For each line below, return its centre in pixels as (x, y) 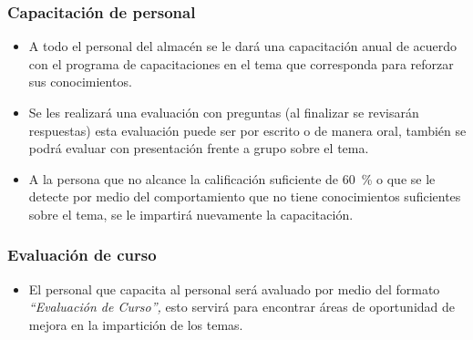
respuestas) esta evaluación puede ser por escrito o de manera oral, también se (247, 130)
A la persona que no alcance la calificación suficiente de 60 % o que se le (232, 178)
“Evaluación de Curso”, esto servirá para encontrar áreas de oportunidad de (242, 307)
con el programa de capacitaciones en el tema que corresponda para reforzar (241, 63)
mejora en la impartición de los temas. (136, 324)
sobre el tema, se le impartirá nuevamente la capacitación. (191, 214)
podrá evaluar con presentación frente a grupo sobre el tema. (199, 148)
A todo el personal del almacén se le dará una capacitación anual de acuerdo (243, 46)
